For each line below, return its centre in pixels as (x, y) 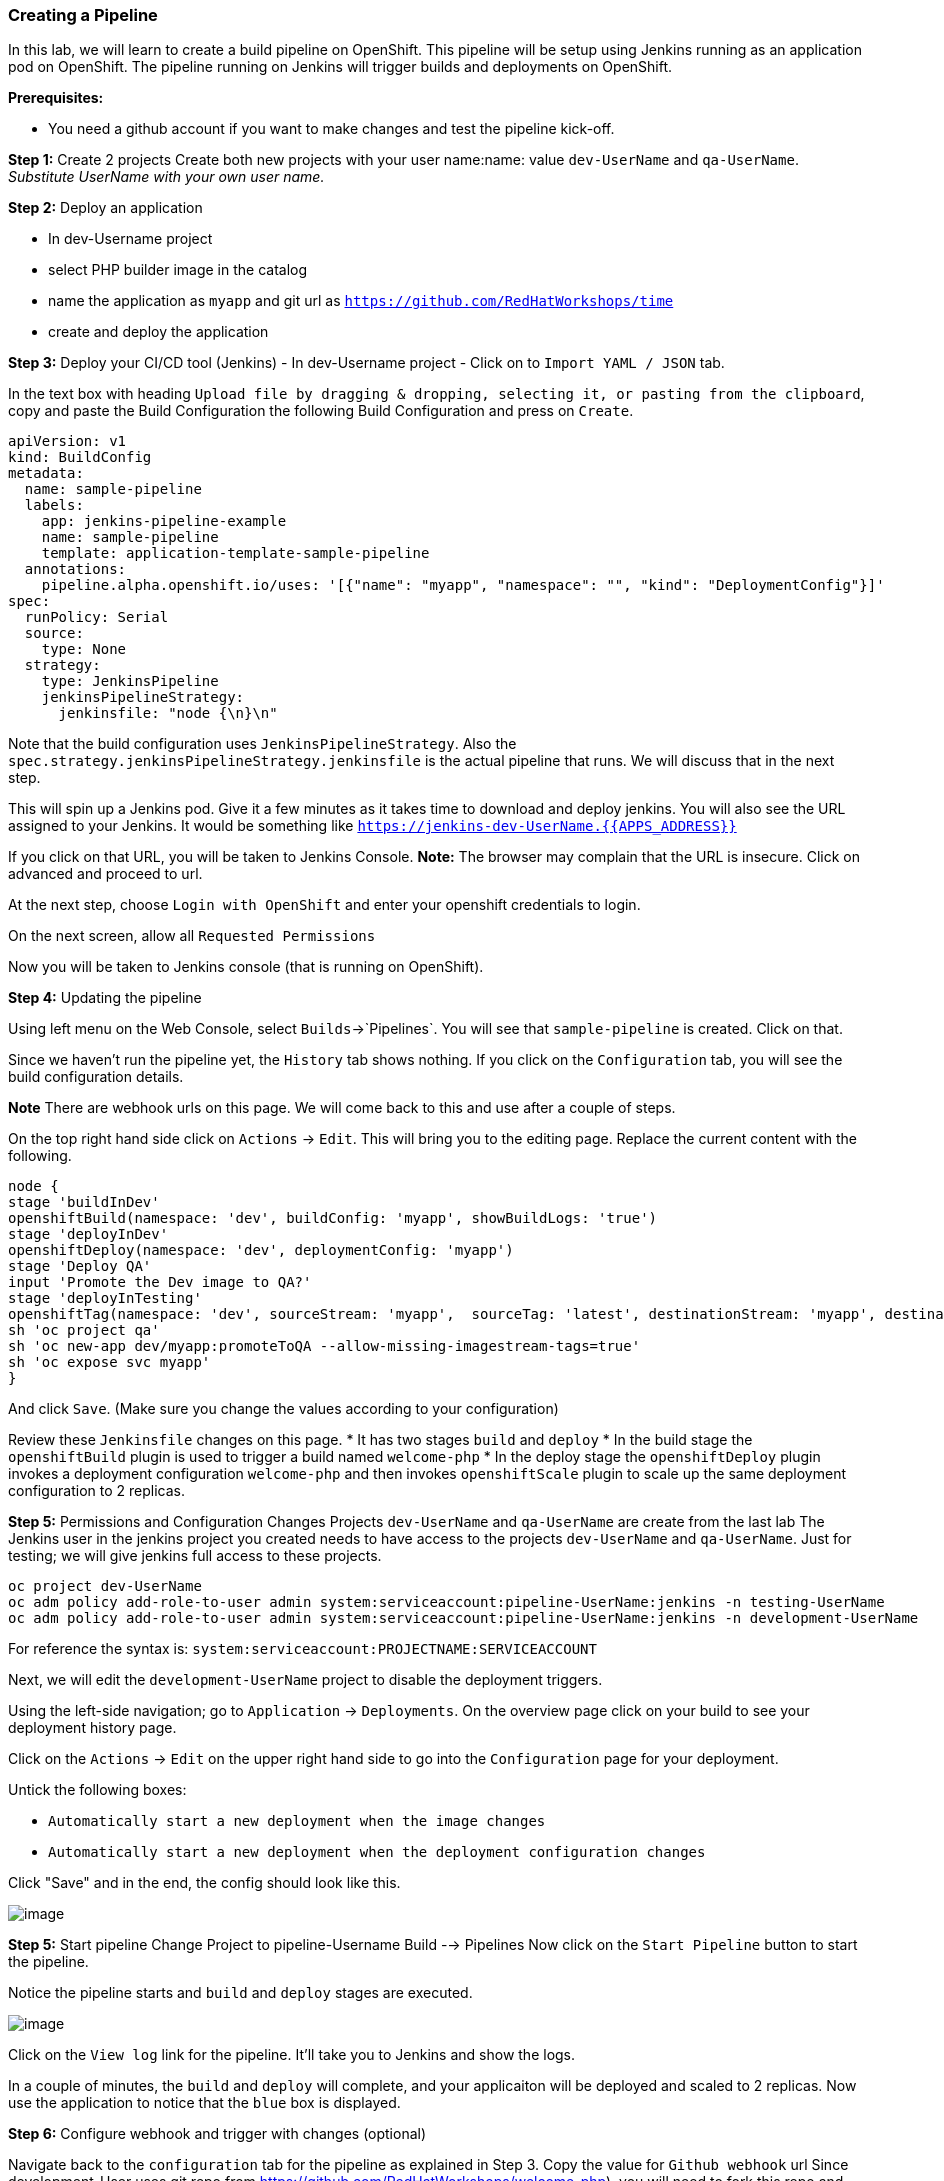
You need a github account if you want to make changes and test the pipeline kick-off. (331, 129)
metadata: (46, 473)
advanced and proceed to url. (105, 874)
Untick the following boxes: (97, 1790)
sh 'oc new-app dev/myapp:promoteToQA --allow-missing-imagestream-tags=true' (324, 1346)
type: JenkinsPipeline (130, 681)
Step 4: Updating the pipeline (105, 998)
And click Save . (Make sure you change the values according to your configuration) (283, 1409)
